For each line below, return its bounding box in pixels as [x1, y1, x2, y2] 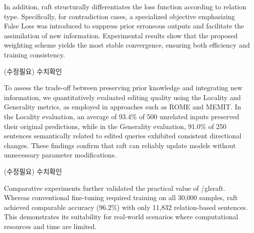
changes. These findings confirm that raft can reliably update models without [4, 140, 236, 150]
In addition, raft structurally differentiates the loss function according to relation [4, 1, 247, 11]
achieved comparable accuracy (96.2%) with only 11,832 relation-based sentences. [4, 202, 248, 212]
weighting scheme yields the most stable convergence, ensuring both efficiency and [4, 40, 250, 50]
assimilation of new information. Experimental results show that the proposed [4, 30, 238, 40]
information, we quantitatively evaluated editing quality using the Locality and [4, 92, 241, 102]
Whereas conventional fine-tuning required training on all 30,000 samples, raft [4, 192, 238, 203]
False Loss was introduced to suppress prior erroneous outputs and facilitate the [4, 21, 244, 31]
